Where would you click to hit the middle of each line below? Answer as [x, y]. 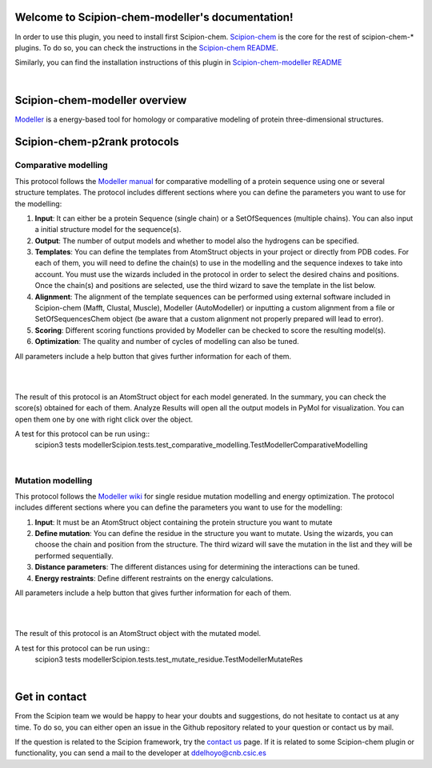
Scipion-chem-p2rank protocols [97, 142]
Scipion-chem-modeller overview [101, 100]
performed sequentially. [74, 555]
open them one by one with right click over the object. [104, 419]
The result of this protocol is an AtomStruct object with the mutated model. [138, 634]
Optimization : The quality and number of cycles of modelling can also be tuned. [167, 342]
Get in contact [51, 697]
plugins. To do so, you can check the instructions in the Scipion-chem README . [147, 47]
